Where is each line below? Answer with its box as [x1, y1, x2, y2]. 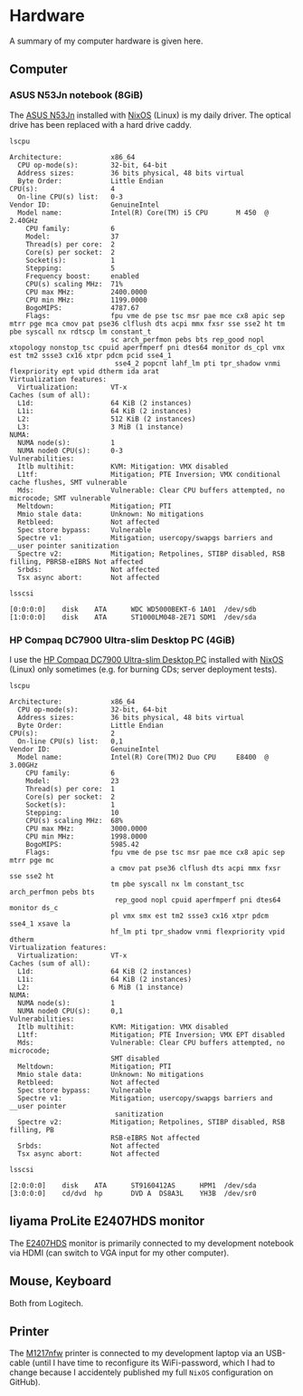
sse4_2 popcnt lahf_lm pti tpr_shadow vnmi [114, 359, 281, 368]
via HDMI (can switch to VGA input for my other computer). [9, 1247, 230, 1258]
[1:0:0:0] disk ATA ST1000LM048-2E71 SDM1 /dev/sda [9, 613, 257, 622]
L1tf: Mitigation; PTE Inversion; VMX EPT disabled [17, 1030, 285, 1039]
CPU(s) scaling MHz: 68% [25, 816, 124, 825]
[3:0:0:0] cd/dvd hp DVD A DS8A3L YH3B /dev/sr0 [9, 1188, 257, 1197]
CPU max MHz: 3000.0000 [25, 824, 147, 833]
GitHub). [9, 1377, 41, 1388]
